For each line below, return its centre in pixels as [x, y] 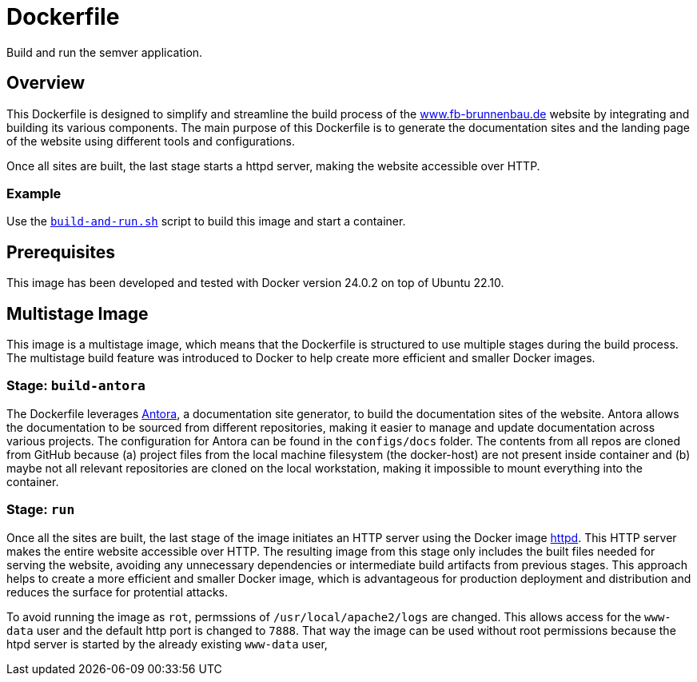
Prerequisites [61, 252]
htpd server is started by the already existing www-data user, [167, 644]
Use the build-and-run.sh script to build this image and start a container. [206, 221]
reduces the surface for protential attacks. [117, 592]
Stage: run [41, 510]
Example [34, 193]
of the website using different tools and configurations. [151, 141]
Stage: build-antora [76, 386]
